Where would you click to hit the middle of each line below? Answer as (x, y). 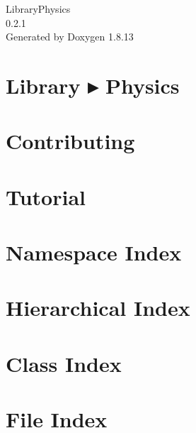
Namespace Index (94, 252)
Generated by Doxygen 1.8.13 (70, 37)
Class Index (64, 363)
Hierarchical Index (98, 308)
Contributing (70, 141)
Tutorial (46, 196)
